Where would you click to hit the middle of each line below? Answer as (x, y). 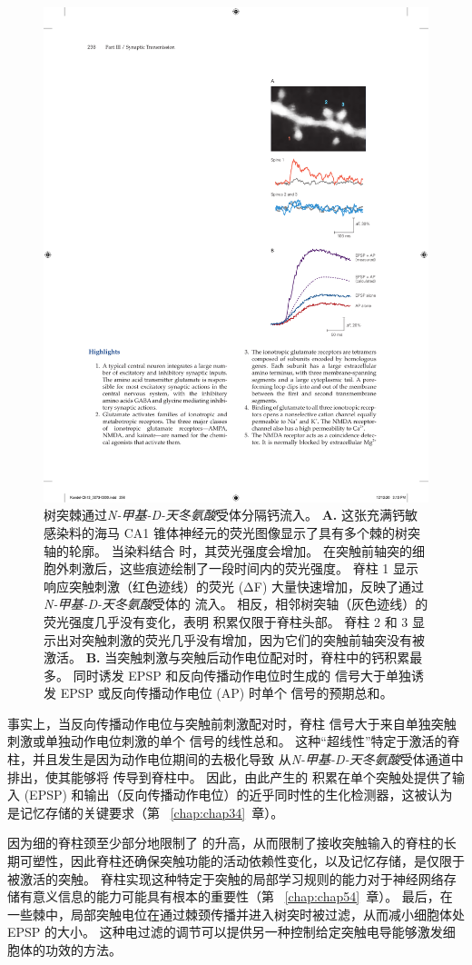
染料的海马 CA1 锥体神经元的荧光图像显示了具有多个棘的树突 (238, 532)
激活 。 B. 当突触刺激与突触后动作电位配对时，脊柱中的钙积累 (227, 657)
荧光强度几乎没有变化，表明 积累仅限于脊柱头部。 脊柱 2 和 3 (226, 621)
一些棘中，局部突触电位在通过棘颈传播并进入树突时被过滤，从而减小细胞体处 (236, 914)
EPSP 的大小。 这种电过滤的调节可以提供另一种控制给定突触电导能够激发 (225, 932)
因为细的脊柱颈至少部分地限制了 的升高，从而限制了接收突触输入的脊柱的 (226, 843)
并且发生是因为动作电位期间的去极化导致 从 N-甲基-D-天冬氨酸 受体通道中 (248, 759)
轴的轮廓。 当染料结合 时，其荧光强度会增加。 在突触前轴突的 (228, 550)
